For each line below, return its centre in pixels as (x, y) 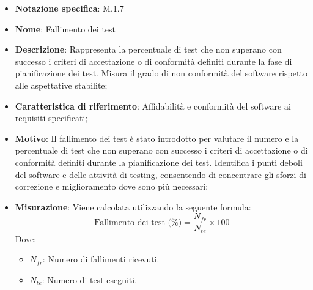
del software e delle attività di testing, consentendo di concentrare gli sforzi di (160, 174)
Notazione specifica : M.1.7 (69, 8)
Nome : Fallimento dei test (65, 28)
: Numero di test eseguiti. (90, 280)
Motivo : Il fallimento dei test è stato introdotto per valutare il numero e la (157, 138)
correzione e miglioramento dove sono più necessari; (112, 186)
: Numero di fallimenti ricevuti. (101, 259)
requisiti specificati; (51, 118)
